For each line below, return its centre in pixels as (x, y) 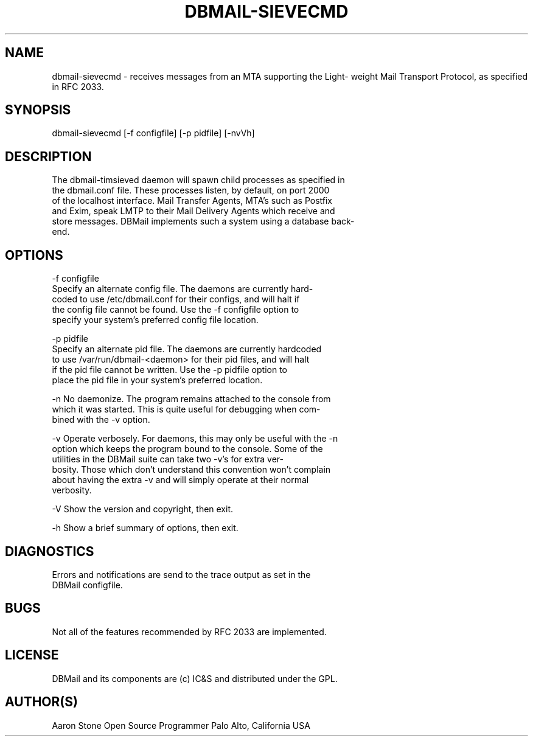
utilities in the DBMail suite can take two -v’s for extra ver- (168, 459)
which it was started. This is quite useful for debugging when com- (186, 409)
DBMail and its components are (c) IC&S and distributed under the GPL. (195, 678)
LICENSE (32, 655)
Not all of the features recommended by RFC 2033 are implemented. (189, 631)
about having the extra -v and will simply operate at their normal (180, 480)
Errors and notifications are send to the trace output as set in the (181, 574)
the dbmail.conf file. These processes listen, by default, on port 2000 (191, 190)
